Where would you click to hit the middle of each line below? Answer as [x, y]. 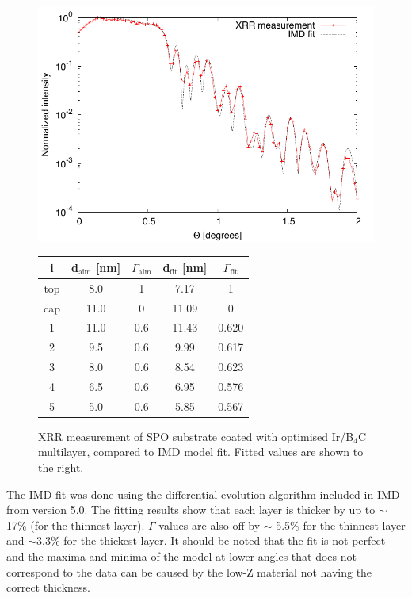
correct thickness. [48, 587]
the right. [61, 468]
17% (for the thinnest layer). [76, 525]
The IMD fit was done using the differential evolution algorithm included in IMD [203, 494]
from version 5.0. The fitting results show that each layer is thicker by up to [191, 510]
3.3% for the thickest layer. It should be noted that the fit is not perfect [211, 540]
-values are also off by [208, 525]
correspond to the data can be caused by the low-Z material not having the [189, 571]
